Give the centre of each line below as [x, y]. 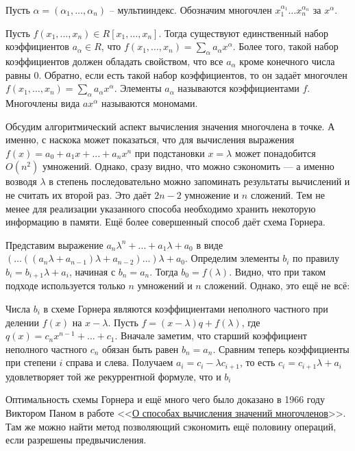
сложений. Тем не [287, 194]
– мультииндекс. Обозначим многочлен [191, 10]
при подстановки [170, 153]
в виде [210, 244]
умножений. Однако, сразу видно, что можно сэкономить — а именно [188, 166]
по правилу [316, 258]
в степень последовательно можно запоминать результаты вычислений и [199, 181]
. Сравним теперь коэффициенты [281, 349]
